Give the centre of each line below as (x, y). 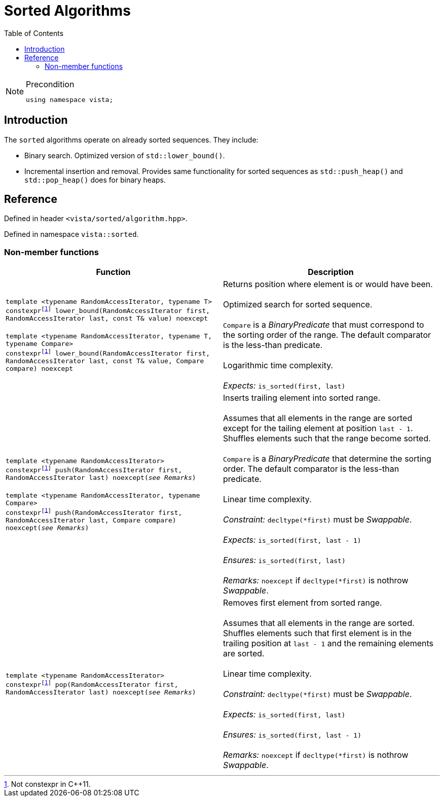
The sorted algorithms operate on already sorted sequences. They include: (131, 140)
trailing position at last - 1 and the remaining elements (328, 643)
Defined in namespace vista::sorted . (71, 234)
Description (331, 272)
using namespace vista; (70, 99)
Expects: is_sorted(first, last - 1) (292, 540)
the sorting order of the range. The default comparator (327, 335)
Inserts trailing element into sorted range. (302, 398)
